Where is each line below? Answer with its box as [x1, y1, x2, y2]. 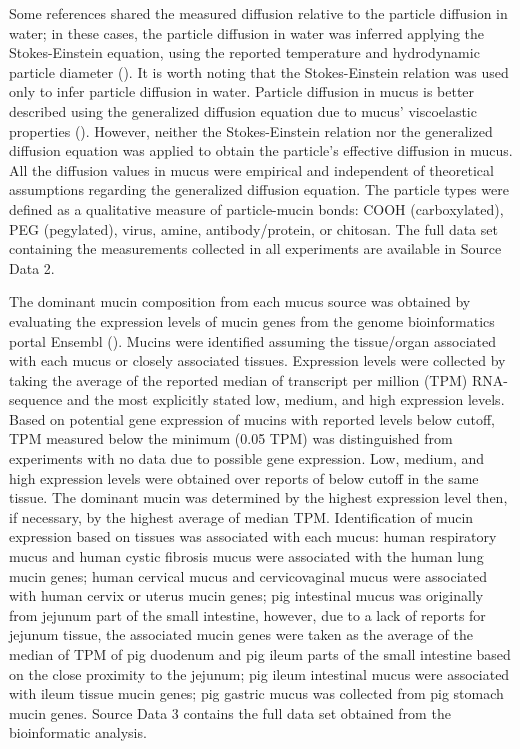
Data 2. [9, 257, 55, 278]
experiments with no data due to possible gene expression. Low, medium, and [9, 448, 485, 469]
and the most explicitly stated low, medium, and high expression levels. [67, 389, 505, 410]
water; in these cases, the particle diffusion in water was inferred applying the [9, 22, 485, 43]
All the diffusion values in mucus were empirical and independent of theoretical [9, 159, 494, 180]
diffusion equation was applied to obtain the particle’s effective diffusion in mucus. [9, 140, 513, 161]
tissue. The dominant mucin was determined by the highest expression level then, [9, 487, 508, 508]
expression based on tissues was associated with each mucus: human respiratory [9, 526, 497, 547]
